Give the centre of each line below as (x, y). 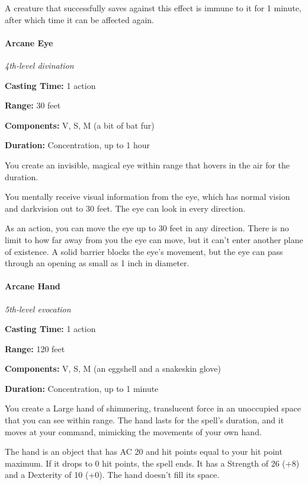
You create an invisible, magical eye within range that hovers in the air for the (147, 165)
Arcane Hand (33, 286)
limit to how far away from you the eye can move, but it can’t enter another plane (154, 239)
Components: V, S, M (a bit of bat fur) (80, 125)
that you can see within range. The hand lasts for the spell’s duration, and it (145, 420)
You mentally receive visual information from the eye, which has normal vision (147, 197)
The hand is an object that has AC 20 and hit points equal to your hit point (144, 452)
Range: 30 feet (33, 105)
